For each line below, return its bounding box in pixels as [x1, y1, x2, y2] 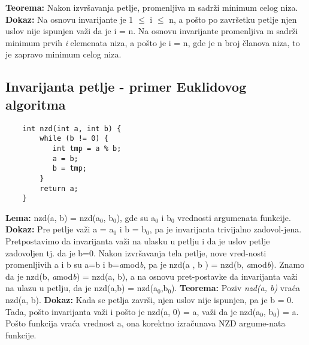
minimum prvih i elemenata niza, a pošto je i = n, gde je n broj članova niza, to [5, 36, 300, 49]
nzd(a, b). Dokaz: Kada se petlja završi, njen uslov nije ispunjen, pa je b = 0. [5, 293, 294, 305]
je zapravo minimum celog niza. [5, 48, 122, 60]
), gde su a [116, 211, 156, 223]
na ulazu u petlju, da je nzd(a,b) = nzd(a [5, 282, 157, 294]
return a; [40, 184, 78, 193]
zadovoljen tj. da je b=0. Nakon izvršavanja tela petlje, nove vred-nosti [5, 246, 266, 259]
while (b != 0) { [40, 134, 108, 143]
